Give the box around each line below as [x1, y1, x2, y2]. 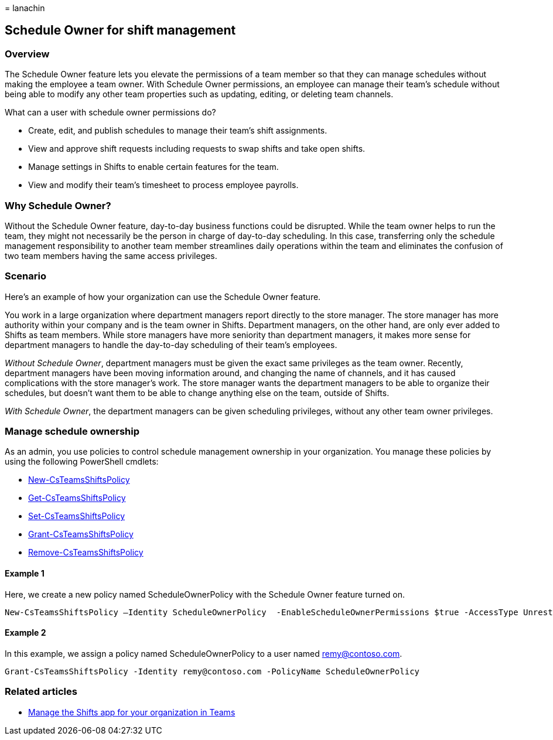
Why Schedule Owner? [5, 199, 111, 212]
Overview [5, 47, 50, 60]
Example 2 [5, 628, 46, 638]
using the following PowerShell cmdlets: [5, 456, 159, 467]
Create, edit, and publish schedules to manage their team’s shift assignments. [28, 125, 327, 136]
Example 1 [5, 568, 45, 579]
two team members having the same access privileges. [5, 250, 217, 261]
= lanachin [5, 3, 45, 13]
